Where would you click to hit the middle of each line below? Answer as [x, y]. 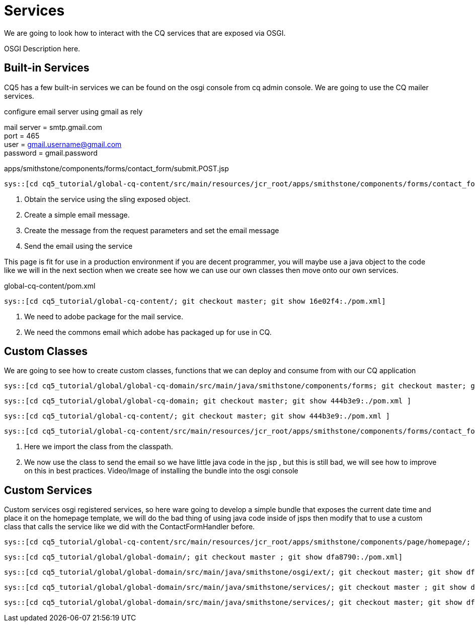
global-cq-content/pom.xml [50, 286]
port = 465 [22, 135]
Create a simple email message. [77, 215]
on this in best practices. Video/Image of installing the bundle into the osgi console [161, 471]
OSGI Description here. [42, 48]
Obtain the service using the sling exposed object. [107, 199]
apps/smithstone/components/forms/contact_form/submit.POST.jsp [116, 168]
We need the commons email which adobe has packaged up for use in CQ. [148, 332]
